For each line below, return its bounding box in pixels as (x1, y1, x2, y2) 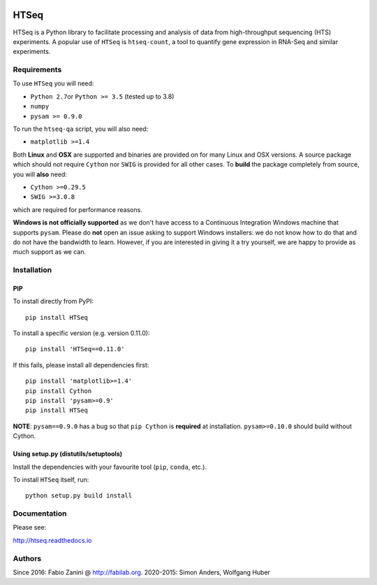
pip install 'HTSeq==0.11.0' (25, 345, 125, 353)
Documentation (13, 509, 67, 519)
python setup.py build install (25, 492, 133, 500)
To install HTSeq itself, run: (13, 475, 89, 484)
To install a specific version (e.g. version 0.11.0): (13, 329, 150, 337)
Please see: (13, 523, 47, 532)
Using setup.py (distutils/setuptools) (13, 450, 123, 458)
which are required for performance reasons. (13, 205, 142, 213)
